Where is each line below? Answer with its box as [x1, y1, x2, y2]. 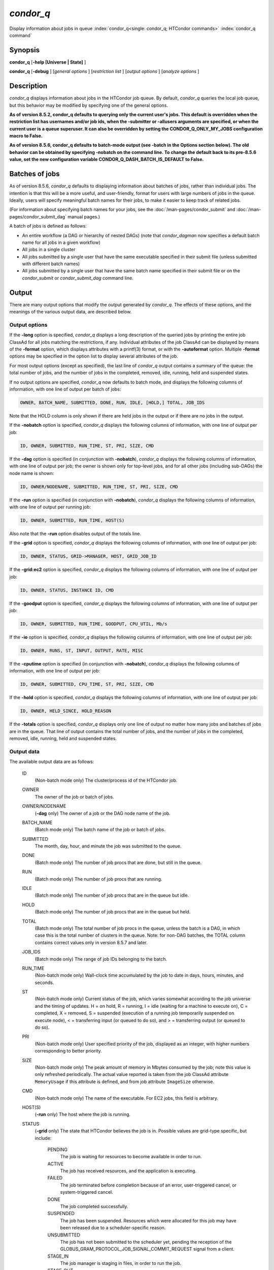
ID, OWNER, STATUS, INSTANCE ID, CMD [20, 587, 114, 593]
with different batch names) [22, 261, 80, 267]
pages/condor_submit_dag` [9, 213, 67, 219]
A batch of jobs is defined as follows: [9, 223, 87, 229]
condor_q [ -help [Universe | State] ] [9, 59, 86, 65]
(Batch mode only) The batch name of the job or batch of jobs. [35, 827, 166, 833]
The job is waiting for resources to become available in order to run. [60, 1154, 202, 1160]
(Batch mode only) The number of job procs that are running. [35, 876, 162, 882]
